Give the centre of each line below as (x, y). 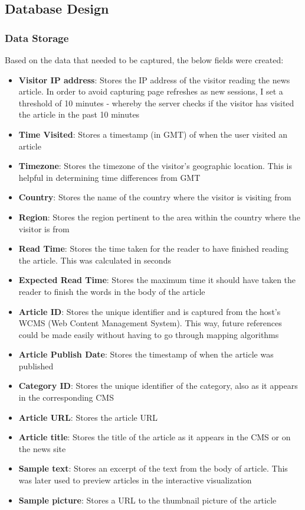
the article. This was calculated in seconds (95, 260)
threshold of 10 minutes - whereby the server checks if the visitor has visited (156, 103)
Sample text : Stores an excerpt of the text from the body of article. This (153, 468)
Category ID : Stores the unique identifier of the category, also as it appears (158, 386)
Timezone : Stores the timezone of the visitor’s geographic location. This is (155, 166)
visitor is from (44, 228)
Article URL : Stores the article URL (88, 417)
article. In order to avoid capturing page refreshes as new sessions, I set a (151, 91)
